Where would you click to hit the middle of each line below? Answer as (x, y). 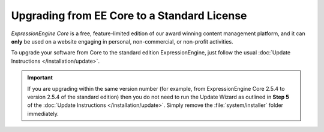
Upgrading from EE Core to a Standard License (129, 16)
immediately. (43, 113)
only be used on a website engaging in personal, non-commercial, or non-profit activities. (122, 41)
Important (40, 78)
